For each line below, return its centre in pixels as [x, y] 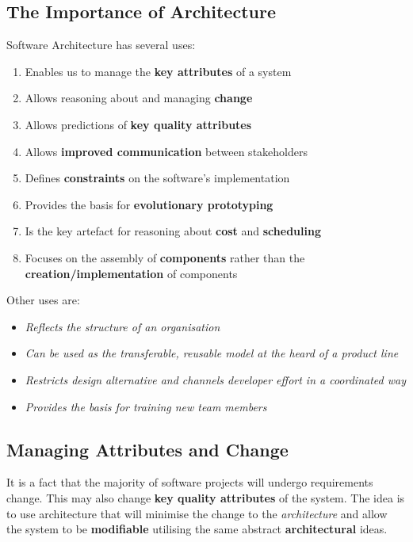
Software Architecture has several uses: [101, 45]
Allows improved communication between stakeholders [166, 151]
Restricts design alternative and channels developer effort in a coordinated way [215, 379]
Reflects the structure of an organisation [122, 326]
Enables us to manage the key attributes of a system [158, 71]
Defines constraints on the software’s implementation [157, 178]
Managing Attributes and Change [147, 449]
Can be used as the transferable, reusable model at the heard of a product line [212, 353]
